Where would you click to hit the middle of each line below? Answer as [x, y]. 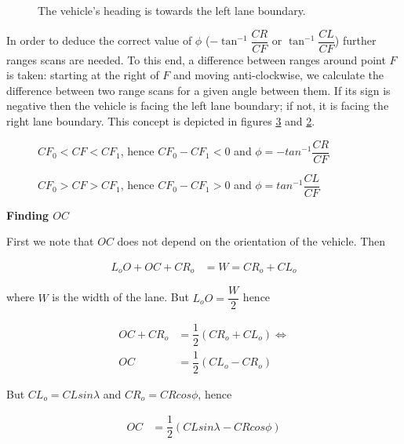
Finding [27, 215]
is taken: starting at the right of [83, 75]
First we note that [50, 241]
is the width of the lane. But [120, 297]
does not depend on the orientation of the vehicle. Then [251, 241]
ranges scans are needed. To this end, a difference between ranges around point [196, 59]
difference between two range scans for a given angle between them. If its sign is [198, 90]
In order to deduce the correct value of [99, 40]
